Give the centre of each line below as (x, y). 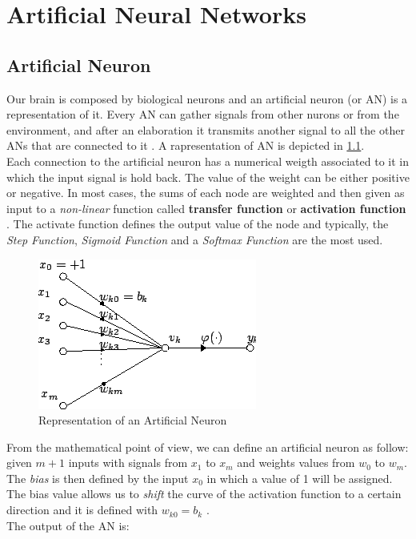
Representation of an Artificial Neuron (133, 420)
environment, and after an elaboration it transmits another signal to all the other (206, 129)
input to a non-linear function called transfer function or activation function (206, 208)
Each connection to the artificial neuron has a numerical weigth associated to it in (208, 161)
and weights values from (296, 463)
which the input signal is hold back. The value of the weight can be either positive (208, 177)
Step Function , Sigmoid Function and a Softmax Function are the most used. (195, 239)
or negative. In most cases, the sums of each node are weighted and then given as (206, 193)
